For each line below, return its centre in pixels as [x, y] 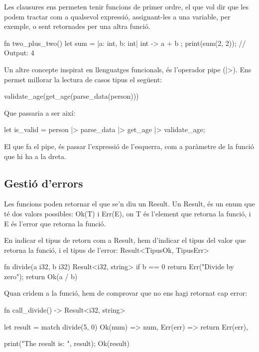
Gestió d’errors [44, 183]
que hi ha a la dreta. [35, 156]
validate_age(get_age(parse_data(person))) [71, 96]
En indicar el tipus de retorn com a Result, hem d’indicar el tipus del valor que [125, 240]
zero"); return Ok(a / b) [41, 276]
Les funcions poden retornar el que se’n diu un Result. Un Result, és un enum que [129, 204]
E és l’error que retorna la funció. [55, 223]
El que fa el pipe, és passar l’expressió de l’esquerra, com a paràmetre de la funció [129, 146]
